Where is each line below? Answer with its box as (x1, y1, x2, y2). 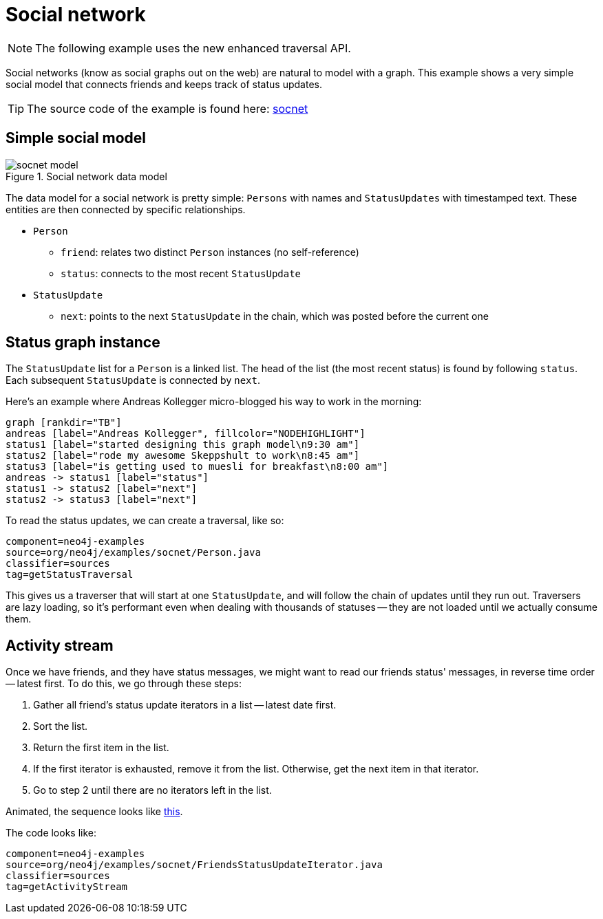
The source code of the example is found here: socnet (27, 101, 308, 116)
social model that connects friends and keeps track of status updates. (6, 78, 322, 90)
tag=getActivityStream (6, 881, 128, 893)
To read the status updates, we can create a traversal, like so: (6, 515, 284, 527)
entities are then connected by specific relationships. (6, 203, 246, 215)
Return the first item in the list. (33, 742, 169, 754)
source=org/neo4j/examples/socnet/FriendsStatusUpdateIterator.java (6, 859, 383, 871)
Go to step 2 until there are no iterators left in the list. (33, 784, 272, 797)
